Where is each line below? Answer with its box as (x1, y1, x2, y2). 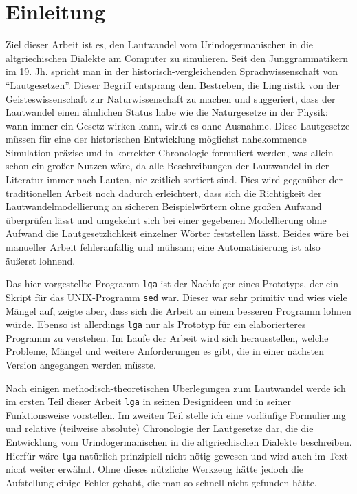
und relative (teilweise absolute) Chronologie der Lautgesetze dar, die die (6, 421, 314, 435)
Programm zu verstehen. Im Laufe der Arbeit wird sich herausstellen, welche (6, 330, 329, 344)
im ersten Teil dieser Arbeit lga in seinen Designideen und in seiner (6, 394, 291, 409)
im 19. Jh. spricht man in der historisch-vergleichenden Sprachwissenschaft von (6, 64, 338, 79)
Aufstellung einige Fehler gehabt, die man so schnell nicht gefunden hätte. (6, 475, 317, 489)
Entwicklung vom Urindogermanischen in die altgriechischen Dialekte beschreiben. (6, 435, 352, 449)
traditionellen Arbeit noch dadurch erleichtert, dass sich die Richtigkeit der (6, 185, 322, 200)
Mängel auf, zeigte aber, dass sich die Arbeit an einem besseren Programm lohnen (6, 303, 351, 318)
